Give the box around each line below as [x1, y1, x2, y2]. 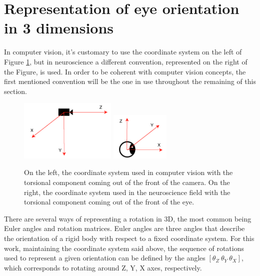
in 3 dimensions [4, 17, 114, 38]
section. [4, 85, 27, 96]
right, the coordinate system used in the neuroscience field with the [24, 186, 230, 197]
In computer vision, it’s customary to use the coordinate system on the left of [4, 46, 242, 57]
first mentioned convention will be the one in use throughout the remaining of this [4, 76, 256, 86]
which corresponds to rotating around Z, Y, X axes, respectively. [4, 262, 202, 272]
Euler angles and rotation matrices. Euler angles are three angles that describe [4, 223, 245, 233]
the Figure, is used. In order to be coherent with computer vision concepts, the [4, 66, 246, 76]
